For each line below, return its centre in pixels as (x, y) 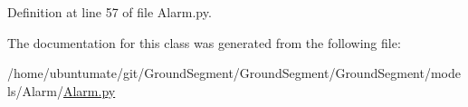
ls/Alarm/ (35, 90)
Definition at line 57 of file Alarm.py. (110, 12)
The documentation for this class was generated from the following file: (204, 42)
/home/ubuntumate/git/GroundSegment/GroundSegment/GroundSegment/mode (234, 73)
